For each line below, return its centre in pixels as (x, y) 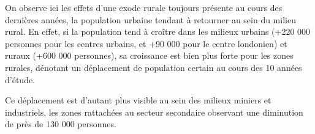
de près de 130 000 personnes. (61, 124)
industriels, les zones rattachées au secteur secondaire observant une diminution (154, 112)
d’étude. (20, 79)
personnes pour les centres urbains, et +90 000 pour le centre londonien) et (146, 43)
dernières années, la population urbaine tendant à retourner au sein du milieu (150, 19)
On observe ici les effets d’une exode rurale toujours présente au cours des (144, 7)
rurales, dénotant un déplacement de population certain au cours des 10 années (154, 67)
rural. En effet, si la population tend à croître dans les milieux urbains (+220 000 (158, 32)
